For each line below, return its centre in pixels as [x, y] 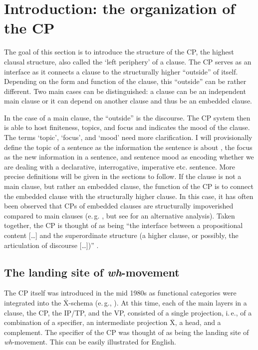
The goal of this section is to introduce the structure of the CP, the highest [119, 52]
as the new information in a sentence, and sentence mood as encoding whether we [129, 157]
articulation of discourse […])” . [51, 245]
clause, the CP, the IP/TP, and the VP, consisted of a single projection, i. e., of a [128, 312]
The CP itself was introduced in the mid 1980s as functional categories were [120, 293]
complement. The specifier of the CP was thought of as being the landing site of [127, 332]
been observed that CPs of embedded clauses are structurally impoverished [119, 206]
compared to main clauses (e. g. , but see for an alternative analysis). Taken [120, 215]
